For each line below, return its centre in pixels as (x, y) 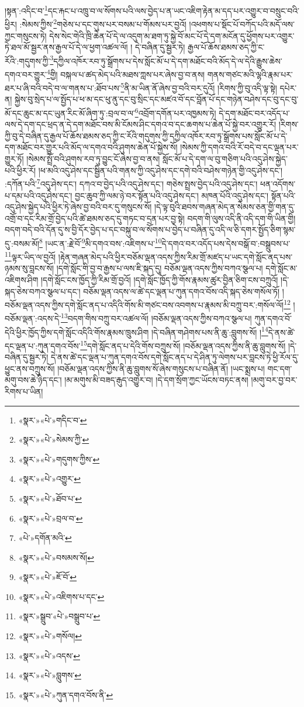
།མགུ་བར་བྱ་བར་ (274, 380)
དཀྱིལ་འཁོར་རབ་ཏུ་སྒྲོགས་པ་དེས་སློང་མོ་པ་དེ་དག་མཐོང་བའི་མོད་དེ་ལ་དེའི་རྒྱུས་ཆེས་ (168, 61)
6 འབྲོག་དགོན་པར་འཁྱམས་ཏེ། (175, 112)
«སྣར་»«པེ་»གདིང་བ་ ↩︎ (53, 420)
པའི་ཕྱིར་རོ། (20, 170)
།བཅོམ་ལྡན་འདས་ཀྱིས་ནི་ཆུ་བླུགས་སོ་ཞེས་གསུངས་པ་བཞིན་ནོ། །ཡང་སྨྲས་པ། (161, 368)
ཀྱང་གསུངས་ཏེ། (26, 35)
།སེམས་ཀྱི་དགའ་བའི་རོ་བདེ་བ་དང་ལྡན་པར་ (239, 147)
